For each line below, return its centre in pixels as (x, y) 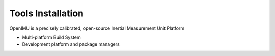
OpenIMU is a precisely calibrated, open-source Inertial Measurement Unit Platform (97, 28)
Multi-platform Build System (51, 37)
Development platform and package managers (71, 44)
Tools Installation (47, 13)
